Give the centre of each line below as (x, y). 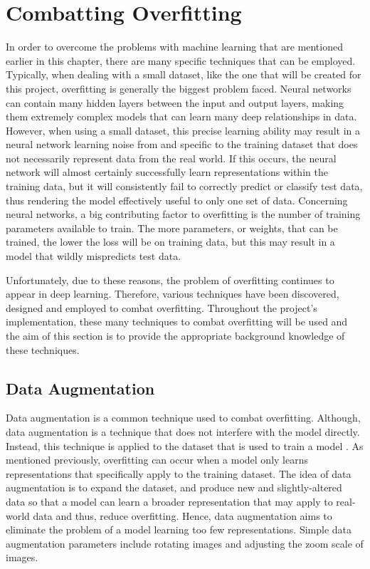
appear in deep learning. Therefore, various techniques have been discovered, (173, 294)
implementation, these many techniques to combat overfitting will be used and (177, 322)
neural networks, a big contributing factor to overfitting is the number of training (183, 214)
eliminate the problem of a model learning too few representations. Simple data (179, 529)
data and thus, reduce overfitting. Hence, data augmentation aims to (183, 515)
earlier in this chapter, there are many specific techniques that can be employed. (181, 60)
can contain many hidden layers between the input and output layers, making (175, 102)
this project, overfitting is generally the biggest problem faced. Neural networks (179, 88)
